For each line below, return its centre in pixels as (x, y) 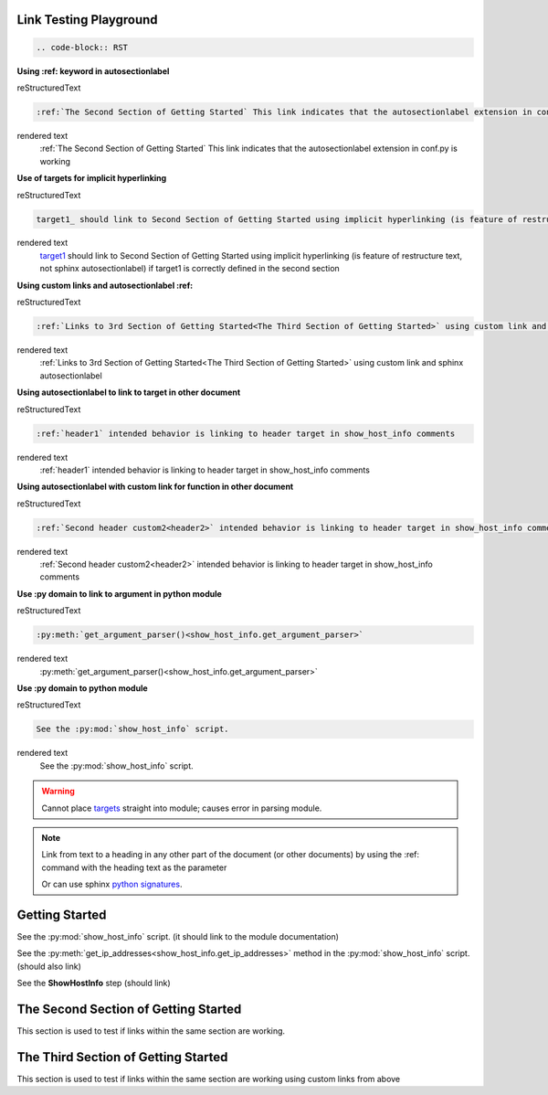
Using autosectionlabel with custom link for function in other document (155, 487)
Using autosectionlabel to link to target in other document (129, 392)
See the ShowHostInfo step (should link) (94, 983)
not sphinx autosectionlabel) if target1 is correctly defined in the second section (190, 269)
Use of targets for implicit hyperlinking (92, 178)
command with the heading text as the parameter (134, 867)
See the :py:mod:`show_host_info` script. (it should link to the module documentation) (178, 936)
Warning (58, 792)
